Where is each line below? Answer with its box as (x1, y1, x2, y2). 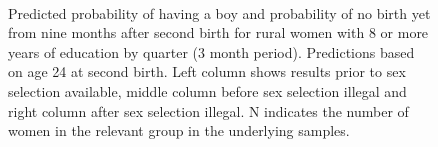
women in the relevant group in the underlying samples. (8, 120, 350, 141)
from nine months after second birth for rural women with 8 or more (8, 22, 429, 43)
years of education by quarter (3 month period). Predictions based (8, 41, 415, 62)
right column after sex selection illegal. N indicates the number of (8, 100, 409, 121)
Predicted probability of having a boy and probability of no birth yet (8, 2, 431, 23)
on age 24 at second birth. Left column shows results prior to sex (8, 61, 406, 82)
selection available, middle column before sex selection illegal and (8, 80, 407, 101)
